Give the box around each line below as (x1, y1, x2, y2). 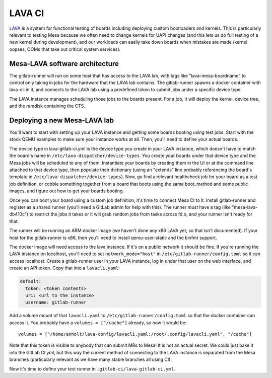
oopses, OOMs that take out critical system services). (9, 46, 121, 52)
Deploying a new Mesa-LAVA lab (9, 116, 114, 124)
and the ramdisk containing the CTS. (9, 103, 86, 109)
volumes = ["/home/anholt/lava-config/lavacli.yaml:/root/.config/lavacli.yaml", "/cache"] (18, 331, 252, 337)
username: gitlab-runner (25, 299, 87, 306)
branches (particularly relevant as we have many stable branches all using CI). (9, 356, 172, 362)
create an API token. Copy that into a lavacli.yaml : (9, 265, 120, 271)
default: (20, 278, 42, 284)
